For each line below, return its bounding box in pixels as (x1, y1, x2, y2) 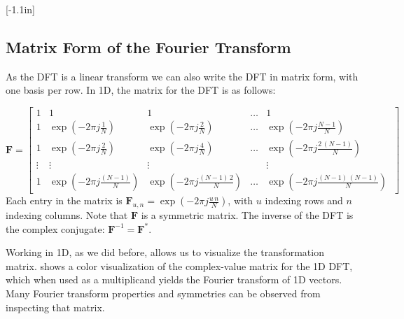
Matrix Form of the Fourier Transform (6, 36, 291, 57)
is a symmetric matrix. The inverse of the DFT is (141, 207, 354, 222)
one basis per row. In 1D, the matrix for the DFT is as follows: (6, 83, 276, 97)
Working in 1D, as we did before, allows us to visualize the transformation (6, 245, 324, 260)
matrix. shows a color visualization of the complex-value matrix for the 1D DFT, (6, 258, 353, 273)
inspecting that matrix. (6, 299, 105, 314)
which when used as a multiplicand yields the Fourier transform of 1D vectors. (6, 272, 342, 287)
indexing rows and (265, 193, 343, 208)
